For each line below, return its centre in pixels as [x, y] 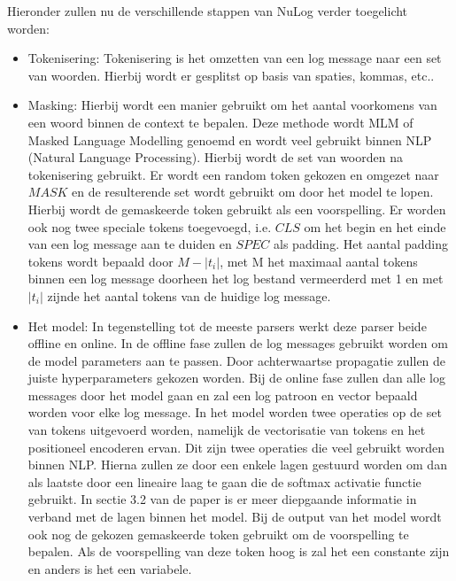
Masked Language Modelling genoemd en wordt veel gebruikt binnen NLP [230, 139]
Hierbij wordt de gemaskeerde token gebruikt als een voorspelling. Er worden [237, 209]
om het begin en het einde [375, 226]
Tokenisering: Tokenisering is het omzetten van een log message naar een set [235, 58]
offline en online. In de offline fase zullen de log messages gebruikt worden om [238, 343]
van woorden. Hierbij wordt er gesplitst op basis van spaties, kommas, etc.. [231, 75]
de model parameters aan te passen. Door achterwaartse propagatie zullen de [237, 360]
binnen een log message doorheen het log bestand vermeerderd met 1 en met [236, 279]
